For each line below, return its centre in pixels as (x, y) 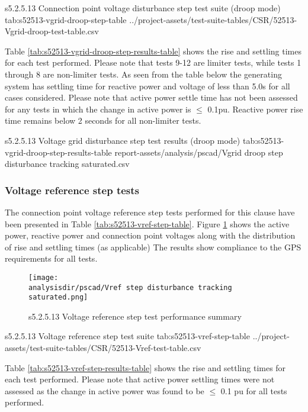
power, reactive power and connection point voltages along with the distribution (150, 235)
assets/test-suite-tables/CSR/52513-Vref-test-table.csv (103, 348)
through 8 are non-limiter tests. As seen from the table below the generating (143, 74)
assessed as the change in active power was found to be (105, 390)
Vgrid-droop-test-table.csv (52, 31)
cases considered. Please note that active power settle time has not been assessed (151, 97)
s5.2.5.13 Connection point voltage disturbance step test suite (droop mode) (143, 8)
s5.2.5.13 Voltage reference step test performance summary (135, 316)
